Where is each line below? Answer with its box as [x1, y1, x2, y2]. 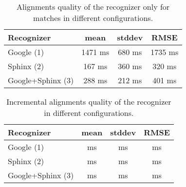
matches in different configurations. [33, 12, 153, 23]
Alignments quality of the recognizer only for [17, 1, 170, 12]
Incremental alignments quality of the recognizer [6, 96, 171, 107]
